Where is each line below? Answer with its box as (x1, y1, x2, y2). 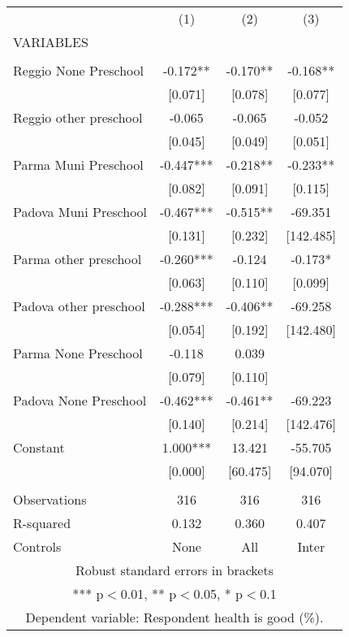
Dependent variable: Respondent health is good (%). (25, 608, 324, 626)
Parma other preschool (13, 249, 142, 268)
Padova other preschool (13, 297, 145, 315)
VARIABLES (13, 32, 88, 51)
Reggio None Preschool (13, 61, 144, 80)
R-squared (13, 513, 71, 532)
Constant (13, 438, 65, 457)
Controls (13, 537, 62, 556)
